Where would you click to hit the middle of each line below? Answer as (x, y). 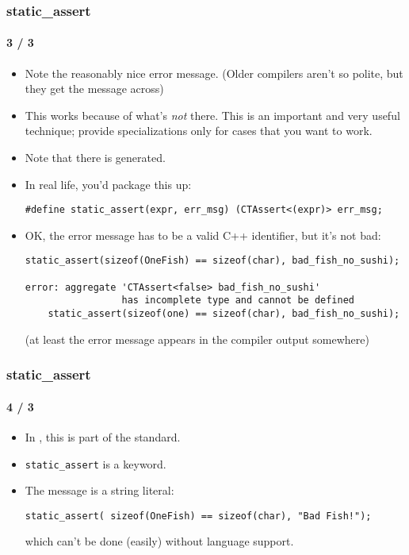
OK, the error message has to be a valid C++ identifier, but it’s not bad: (203, 235)
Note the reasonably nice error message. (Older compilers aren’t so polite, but (214, 73)
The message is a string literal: (99, 490)
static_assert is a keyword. (96, 463)
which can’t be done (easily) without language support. (159, 541)
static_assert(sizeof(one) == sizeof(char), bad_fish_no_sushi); (224, 314)
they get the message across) (94, 89)
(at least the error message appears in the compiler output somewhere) (197, 339)
